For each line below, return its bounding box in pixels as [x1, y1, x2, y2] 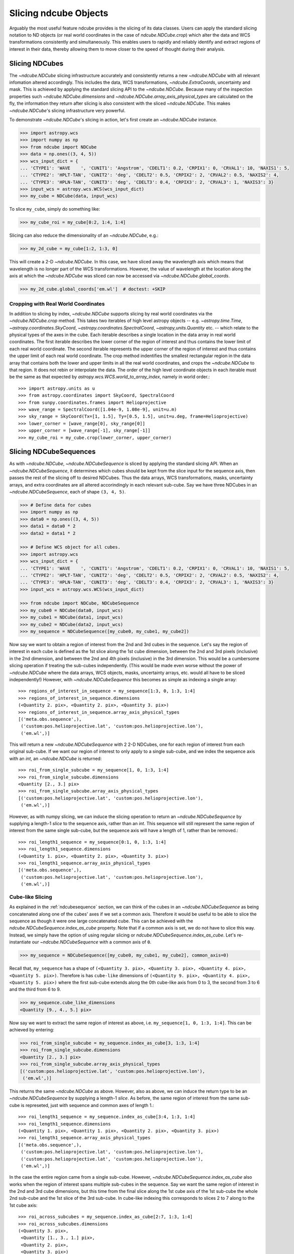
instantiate [9, 939, 31, 945]
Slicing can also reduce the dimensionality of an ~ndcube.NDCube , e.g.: [9, 232, 159, 238]
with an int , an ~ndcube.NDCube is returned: [9, 755, 102, 761]
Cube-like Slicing [9, 893, 52, 900]
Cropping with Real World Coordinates [9, 300, 105, 307]
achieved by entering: [9, 1027, 55, 1033]
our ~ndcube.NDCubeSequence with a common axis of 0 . [32, 939, 152, 945]
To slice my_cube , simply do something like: [9, 206, 100, 212]
